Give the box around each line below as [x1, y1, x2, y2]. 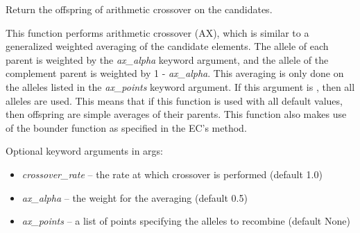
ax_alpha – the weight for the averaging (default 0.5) [22, 190, 248, 205]
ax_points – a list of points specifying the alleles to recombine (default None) [22, 214, 350, 228]
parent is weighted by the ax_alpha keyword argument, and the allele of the [6, 52, 329, 67]
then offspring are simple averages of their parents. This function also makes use [6, 107, 347, 121]
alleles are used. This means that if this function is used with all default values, [6, 93, 343, 107]
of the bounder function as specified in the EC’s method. [6, 120, 247, 135]
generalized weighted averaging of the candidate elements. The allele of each [6, 39, 329, 53]
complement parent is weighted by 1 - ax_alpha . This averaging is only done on [6, 66, 344, 80]
